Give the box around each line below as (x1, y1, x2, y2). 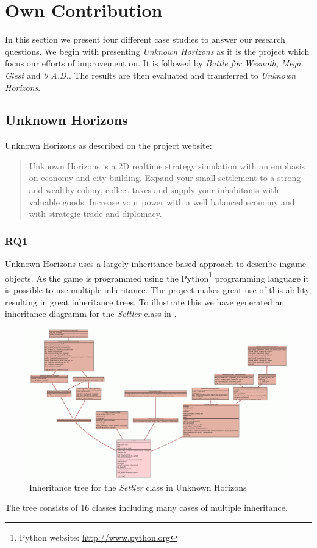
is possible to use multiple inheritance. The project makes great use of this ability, (5, 283, 312, 296)
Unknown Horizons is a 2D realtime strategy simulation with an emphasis (29, 159, 305, 172)
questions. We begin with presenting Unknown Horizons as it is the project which (5, 44, 310, 57)
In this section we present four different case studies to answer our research (5, 33, 285, 46)
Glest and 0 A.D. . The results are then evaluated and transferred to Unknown (5, 68, 296, 81)
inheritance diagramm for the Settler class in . (5, 307, 177, 320)
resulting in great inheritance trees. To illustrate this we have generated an (5, 295, 285, 308)
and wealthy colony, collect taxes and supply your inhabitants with (29, 183, 279, 196)
